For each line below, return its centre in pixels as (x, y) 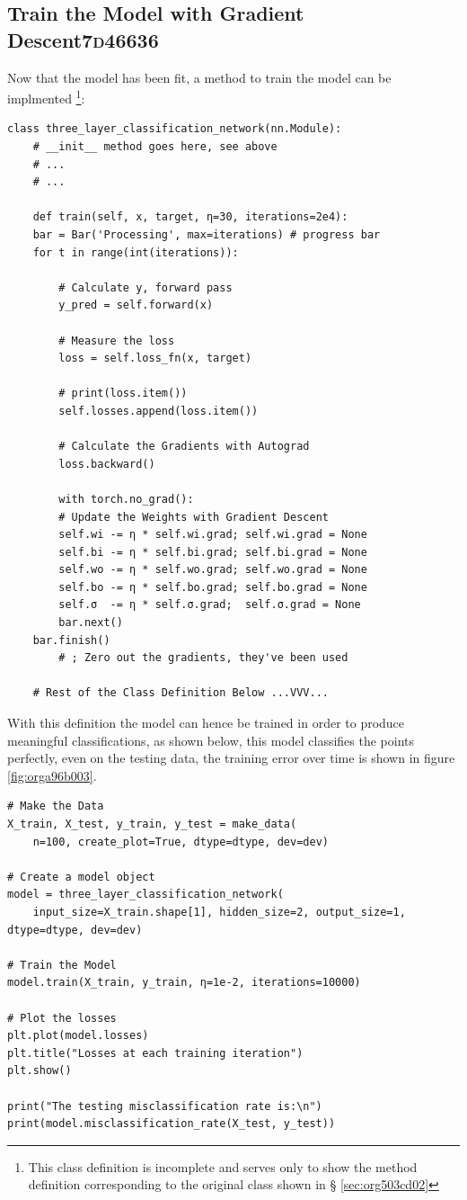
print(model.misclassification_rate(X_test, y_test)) (172, 1124)
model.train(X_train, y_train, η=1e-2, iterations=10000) (184, 983)
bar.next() (91, 623)
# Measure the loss (117, 340)
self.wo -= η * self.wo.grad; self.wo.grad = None (213, 570)
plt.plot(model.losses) (78, 1036)
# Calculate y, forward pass (145, 287)
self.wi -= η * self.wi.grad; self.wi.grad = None (213, 535)
